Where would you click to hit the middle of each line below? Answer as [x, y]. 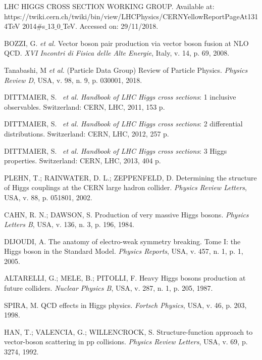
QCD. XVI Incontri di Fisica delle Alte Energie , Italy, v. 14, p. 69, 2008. [117, 53]
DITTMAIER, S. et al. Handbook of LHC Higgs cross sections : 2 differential [123, 124]
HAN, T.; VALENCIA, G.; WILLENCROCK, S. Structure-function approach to [128, 331]
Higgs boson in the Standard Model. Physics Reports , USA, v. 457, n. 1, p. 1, [124, 251]
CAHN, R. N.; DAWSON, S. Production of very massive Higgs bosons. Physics [126, 214]
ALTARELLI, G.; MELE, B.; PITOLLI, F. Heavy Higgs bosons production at [125, 278]
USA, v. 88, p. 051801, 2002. [48, 197]
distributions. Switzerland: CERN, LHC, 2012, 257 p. [87, 133]
